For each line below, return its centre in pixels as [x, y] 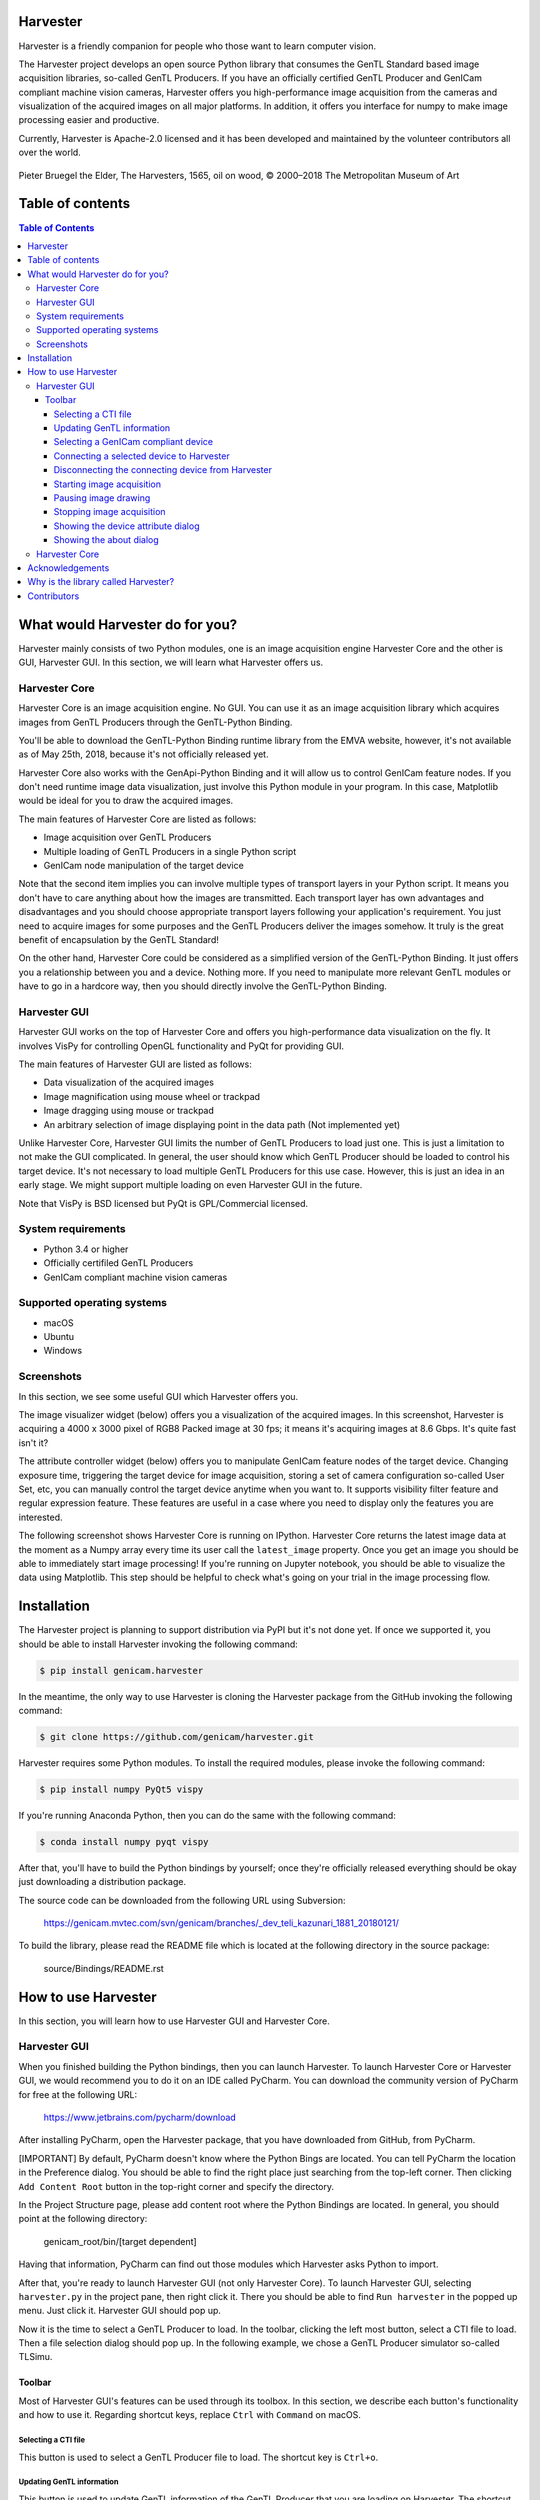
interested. [41, 1517]
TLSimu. [35, 2357]
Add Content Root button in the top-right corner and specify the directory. [176, 2186]
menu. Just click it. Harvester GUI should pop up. [120, 2311]
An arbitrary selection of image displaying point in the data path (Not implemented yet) [222, 1124]
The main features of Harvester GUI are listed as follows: [135, 1064]
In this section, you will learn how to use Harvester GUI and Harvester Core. [174, 2021]
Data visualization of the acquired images [129, 1082]
